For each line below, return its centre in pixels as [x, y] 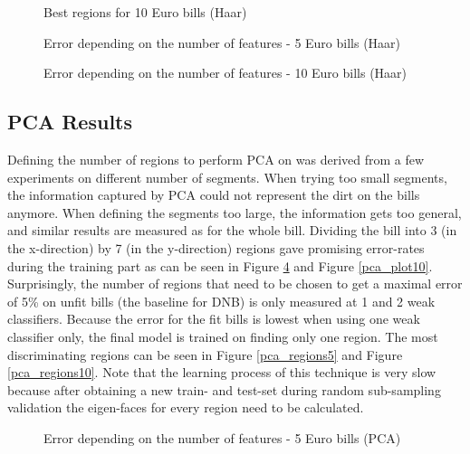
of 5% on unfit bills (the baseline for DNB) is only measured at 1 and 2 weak [221, 301]
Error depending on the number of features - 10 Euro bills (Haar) [225, 73]
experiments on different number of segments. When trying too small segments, [227, 177]
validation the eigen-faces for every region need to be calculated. [186, 407]
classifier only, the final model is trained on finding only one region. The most [223, 336]
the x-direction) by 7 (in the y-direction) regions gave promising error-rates [216, 247]
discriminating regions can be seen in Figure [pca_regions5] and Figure [205, 354]
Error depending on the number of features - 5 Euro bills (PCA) [222, 437]
